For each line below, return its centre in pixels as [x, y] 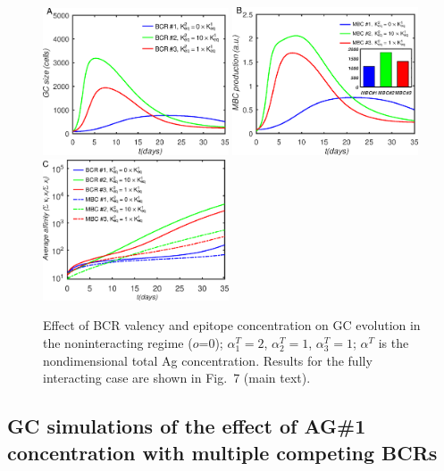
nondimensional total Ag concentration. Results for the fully [208, 360]
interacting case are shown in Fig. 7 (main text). [177, 378]
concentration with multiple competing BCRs [222, 452]
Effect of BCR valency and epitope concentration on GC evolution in [232, 325]
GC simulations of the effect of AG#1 [187, 426]
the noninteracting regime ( [118, 342]
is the [394, 342]
